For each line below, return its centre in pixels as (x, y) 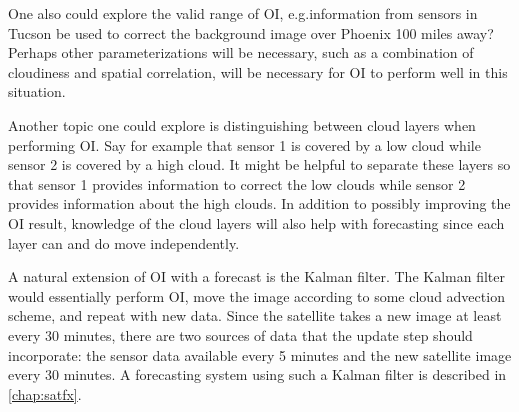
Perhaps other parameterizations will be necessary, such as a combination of (241, 52)
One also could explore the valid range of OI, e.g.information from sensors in (243, 13)
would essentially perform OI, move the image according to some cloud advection (256, 295)
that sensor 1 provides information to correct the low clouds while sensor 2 (237, 183)
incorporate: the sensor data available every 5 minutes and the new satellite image (260, 354)
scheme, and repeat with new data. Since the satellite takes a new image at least (255, 315)
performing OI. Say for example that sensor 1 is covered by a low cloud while (244, 144)
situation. (37, 91)
